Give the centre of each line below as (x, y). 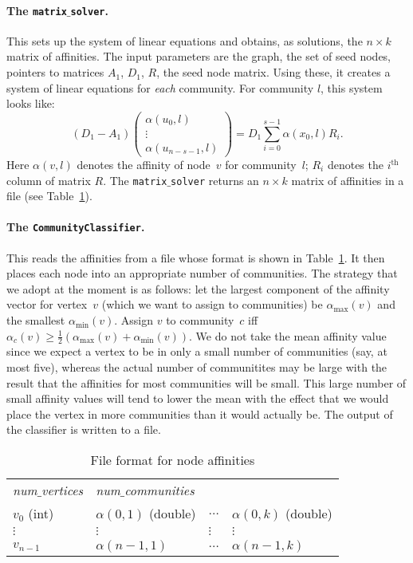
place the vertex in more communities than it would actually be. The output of (200, 413)
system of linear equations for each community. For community (160, 87)
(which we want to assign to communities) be (212, 304)
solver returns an (215, 180)
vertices (63, 490)
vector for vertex (47, 304)
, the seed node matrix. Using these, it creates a (273, 72)
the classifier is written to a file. (84, 429)
